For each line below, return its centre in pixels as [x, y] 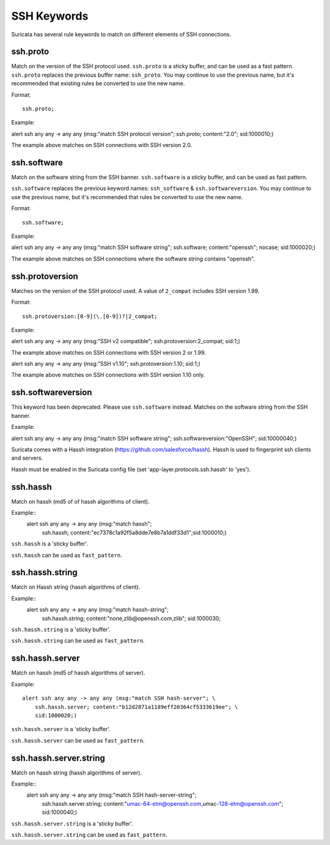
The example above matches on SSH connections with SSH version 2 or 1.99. [108, 352]
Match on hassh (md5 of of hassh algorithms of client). [80, 501]
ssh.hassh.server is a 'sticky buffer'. [61, 729]
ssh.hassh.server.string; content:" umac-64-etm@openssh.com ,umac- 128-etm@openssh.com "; [163, 803]
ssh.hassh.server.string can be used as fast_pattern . [89, 835]
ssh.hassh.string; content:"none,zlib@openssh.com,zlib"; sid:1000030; [131, 618]
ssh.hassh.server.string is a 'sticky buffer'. [72, 824]
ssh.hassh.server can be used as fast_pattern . [78, 740]
